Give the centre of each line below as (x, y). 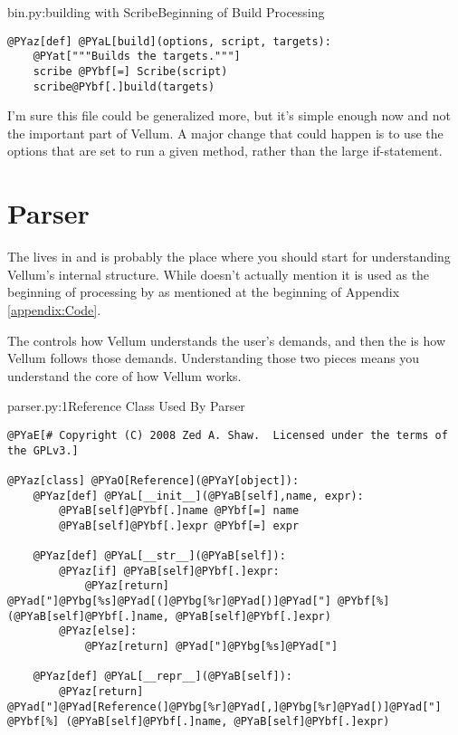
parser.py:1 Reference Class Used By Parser (126, 406)
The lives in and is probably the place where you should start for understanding (229, 257)
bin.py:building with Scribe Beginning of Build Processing (166, 12)
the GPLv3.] (43, 450)
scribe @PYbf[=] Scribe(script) (130, 71)
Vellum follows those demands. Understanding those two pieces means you (214, 358)
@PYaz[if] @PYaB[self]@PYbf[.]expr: (169, 571)
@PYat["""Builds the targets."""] (137, 57)
